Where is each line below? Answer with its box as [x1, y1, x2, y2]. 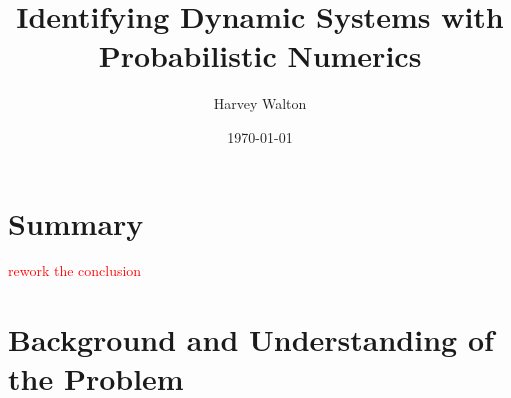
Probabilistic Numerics [98, 35, 422, 76]
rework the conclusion [8, 260, 142, 281]
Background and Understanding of [8, 319, 494, 360]
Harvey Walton [213, 93, 307, 114]
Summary [8, 202, 144, 243]
